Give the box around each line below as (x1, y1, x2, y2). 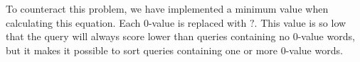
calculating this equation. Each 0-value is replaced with (6, 15, 247, 30)
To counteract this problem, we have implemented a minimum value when (6, 1, 329, 15)
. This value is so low (254, 15, 346, 30)
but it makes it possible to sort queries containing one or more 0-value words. (6, 42, 343, 57)
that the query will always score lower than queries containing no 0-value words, (6, 29, 355, 44)
